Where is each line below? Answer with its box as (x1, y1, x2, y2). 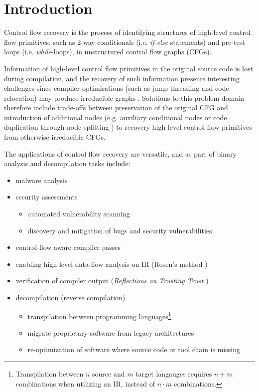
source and (92, 369, 125, 379)
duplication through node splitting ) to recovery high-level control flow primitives (4, 122, 252, 132)
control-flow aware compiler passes (15, 242, 121, 252)
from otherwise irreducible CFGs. (4, 132, 106, 142)
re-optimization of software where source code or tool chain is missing (27, 344, 240, 355)
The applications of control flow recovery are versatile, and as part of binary (4, 148, 237, 159)
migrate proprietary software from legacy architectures (27, 327, 194, 338)
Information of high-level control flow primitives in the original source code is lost (4, 63, 253, 73)
